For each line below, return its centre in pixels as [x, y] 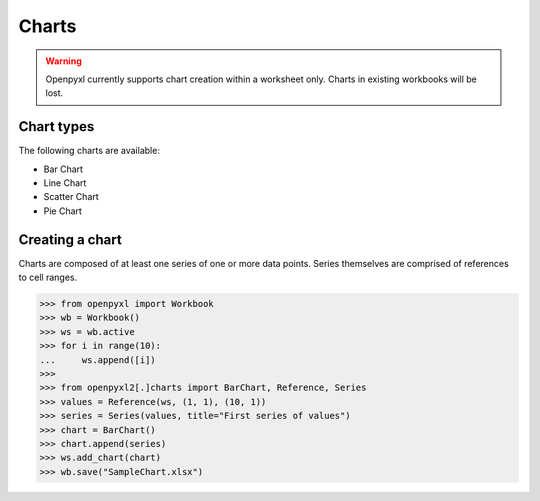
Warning [63, 61]
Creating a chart [70, 239]
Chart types [56, 126]
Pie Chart [62, 211]
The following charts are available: [89, 151]
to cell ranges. [48, 277]
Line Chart [65, 183]
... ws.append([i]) [98, 359]
